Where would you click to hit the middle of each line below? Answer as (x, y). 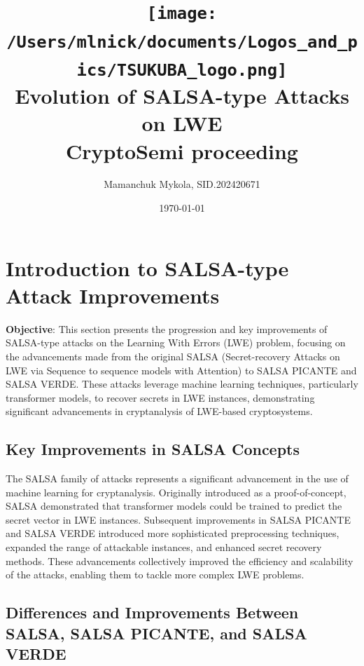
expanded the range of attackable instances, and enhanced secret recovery (164, 547)
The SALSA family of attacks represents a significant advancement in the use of (177, 478)
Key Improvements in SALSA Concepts (153, 449)
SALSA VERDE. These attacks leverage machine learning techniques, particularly (182, 384)
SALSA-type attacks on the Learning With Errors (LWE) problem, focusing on (176, 342)
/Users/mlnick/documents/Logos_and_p (182, 42)
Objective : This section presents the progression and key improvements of (167, 328)
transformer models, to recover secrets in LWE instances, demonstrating (160, 397)
